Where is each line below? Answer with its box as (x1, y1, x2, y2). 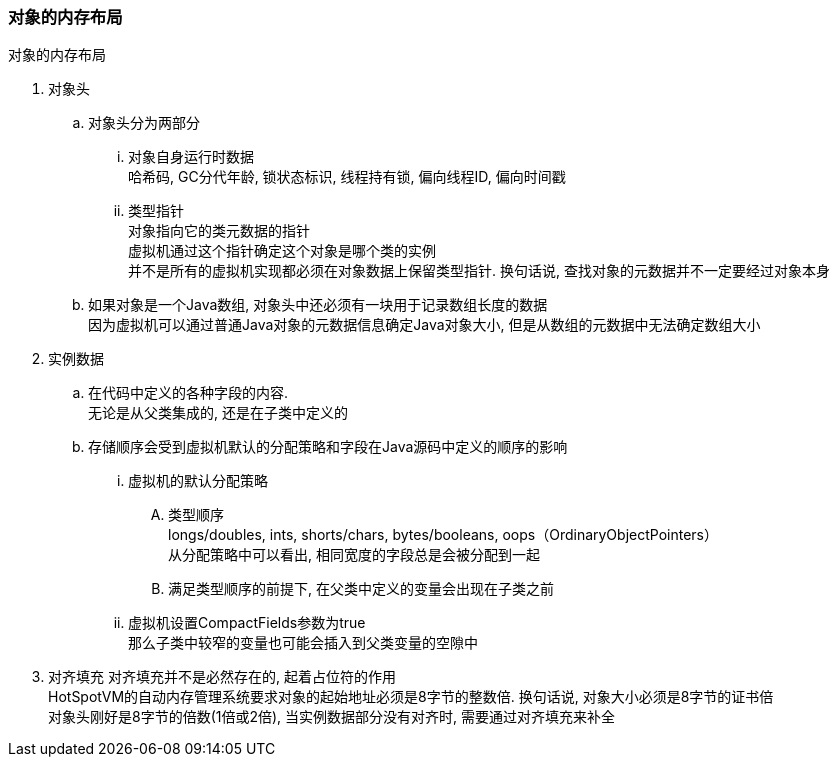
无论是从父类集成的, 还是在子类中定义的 (88, 404, 348, 422)
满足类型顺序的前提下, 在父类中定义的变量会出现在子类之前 (168, 580, 554, 598)
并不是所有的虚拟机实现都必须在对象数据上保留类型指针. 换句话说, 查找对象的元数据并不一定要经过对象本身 (128, 262, 830, 280)
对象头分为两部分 (88, 114, 200, 132)
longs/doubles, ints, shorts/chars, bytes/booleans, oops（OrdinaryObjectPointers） (168, 526, 718, 544)
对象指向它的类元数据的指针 (128, 222, 310, 240)
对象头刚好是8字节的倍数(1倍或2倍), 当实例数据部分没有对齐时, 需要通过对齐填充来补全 (48, 708, 616, 726)
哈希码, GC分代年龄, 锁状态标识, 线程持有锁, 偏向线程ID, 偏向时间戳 (128, 168, 566, 186)
